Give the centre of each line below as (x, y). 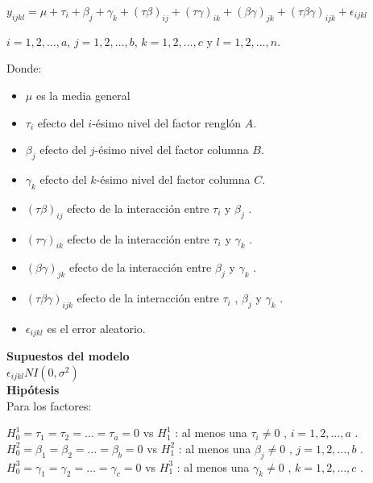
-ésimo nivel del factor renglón (167, 122)
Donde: (24, 68)
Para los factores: (49, 405)
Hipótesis (33, 389)
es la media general (83, 95)
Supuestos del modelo (68, 356)
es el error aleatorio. (96, 328)
